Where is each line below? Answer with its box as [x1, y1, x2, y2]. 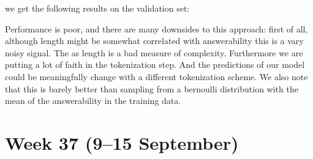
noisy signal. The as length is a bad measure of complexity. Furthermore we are [5, 46, 303, 59]
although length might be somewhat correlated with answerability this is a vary [5, 34, 304, 47]
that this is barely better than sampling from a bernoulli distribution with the [5, 82, 298, 95]
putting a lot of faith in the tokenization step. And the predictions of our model [5, 58, 305, 71]
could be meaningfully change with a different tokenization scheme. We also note [5, 70, 308, 83]
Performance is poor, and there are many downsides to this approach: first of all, [5, 22, 308, 35]
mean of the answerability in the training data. [5, 94, 181, 107]
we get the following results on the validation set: [5, 2, 190, 14]
